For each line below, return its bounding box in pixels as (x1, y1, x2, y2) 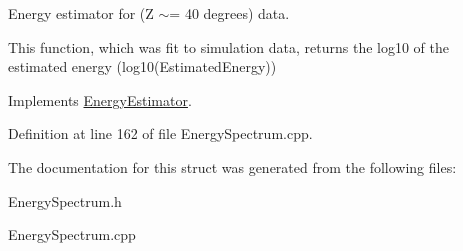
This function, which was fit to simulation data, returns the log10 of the (8, 36, 450, 57)
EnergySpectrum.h (8, 190, 122, 211)
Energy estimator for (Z (8, 3, 154, 23)
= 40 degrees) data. (169, 3, 290, 23)
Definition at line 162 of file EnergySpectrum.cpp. (8, 123, 313, 144)
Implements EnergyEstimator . (8, 89, 192, 110)
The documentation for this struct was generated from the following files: (8, 156, 457, 177)
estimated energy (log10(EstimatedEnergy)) (8, 56, 277, 77)
